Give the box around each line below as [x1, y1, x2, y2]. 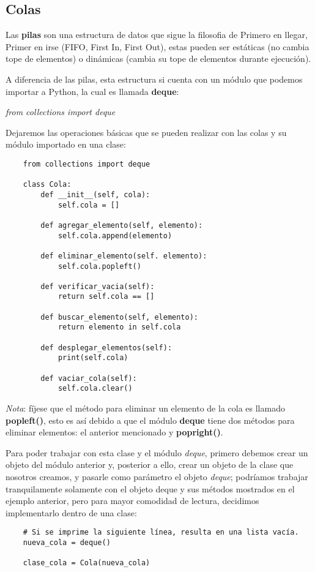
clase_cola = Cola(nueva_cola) [23, 559, 150, 568]
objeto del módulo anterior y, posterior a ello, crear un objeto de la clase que [6, 458, 294, 471]
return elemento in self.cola [57, 323, 181, 332]
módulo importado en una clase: [6, 138, 126, 151]
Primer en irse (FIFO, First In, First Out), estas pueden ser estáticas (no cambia [6, 40, 309, 53]
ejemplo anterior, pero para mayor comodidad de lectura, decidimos [6, 494, 259, 507]
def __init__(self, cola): [40, 190, 150, 199]
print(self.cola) [57, 353, 128, 363]
